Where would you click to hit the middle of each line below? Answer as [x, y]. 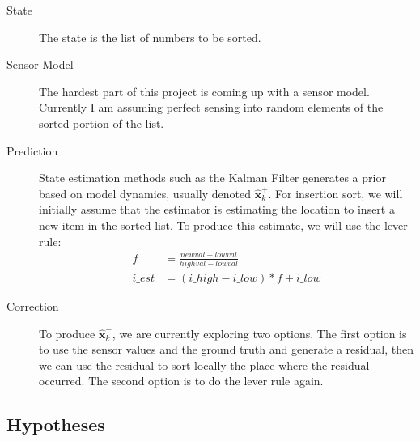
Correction [33, 306]
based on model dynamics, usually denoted [145, 193]
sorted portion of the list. [102, 123]
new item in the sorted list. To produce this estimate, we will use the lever [223, 225]
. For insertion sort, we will [335, 193]
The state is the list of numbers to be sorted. [150, 37]
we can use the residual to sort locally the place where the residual [204, 365]
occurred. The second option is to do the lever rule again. [181, 381]
